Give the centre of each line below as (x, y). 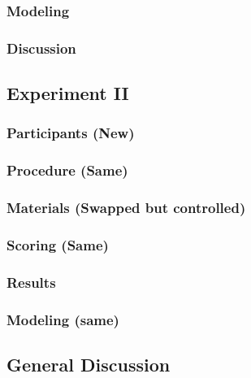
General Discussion (89, 364)
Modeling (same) (63, 319)
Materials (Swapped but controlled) (126, 208)
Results (31, 282)
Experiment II (68, 93)
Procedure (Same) (67, 170)
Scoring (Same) (58, 244)
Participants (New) (71, 133)
